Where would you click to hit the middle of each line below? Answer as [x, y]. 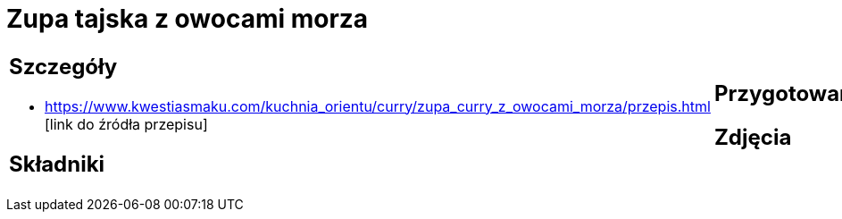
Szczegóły [63, 66]
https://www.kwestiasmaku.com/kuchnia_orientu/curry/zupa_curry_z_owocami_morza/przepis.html [378, 106]
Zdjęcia [753, 137]
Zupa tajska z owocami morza [188, 19]
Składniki [57, 164]
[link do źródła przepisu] [126, 124]
